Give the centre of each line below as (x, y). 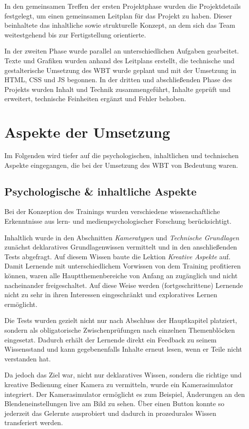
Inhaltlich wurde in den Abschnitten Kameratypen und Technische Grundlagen (122, 237)
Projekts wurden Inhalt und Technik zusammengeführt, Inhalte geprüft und (118, 89)
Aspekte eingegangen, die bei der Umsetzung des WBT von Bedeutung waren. (121, 165)
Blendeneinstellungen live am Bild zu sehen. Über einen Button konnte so (115, 403)
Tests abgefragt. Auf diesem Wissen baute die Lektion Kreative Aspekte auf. (117, 256)
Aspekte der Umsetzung (87, 132)
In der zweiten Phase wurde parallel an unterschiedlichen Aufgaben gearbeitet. (122, 51)
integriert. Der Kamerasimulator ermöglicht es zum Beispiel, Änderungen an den (125, 394)
